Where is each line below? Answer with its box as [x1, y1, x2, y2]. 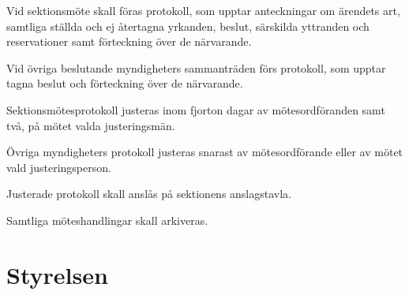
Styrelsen [6, 258, 108, 290]
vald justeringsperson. [6, 159, 111, 175]
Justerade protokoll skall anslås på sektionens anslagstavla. [6, 185, 292, 202]
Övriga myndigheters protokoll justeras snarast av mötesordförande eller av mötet [6, 144, 403, 160]
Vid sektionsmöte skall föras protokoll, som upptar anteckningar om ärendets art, [6, 2, 400, 18]
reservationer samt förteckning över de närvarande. [6, 33, 252, 50]
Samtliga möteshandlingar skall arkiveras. [6, 211, 208, 228]
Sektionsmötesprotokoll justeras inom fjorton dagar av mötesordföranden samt [6, 101, 385, 118]
